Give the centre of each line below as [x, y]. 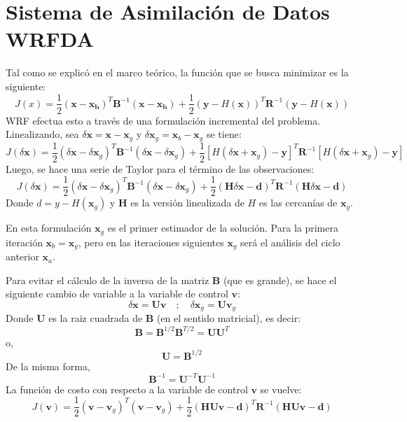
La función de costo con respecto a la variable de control [127, 389]
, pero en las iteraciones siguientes [151, 242]
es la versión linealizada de [187, 203]
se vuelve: [281, 389]
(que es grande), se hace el [280, 280]
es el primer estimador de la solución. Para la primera [223, 228]
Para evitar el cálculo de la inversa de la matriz [108, 280]
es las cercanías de [298, 203]
